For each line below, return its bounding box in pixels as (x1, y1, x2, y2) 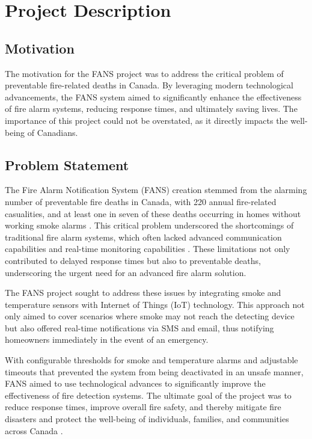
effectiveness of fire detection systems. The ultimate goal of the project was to (5, 388, 292, 401)
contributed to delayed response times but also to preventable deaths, (5, 254, 261, 266)
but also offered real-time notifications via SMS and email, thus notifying (5, 321, 274, 334)
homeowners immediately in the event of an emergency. (5, 333, 209, 346)
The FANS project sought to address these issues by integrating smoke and (5, 286, 281, 299)
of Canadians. (27, 126, 78, 138)
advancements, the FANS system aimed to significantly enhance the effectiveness (5, 90, 302, 103)
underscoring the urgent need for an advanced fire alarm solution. (5, 266, 246, 278)
